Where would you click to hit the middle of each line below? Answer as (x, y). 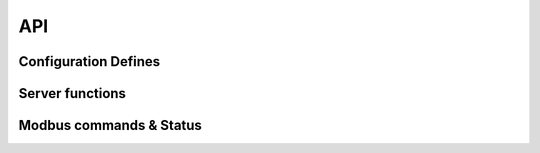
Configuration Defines (89, 61)
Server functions (72, 93)
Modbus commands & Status (110, 125)
